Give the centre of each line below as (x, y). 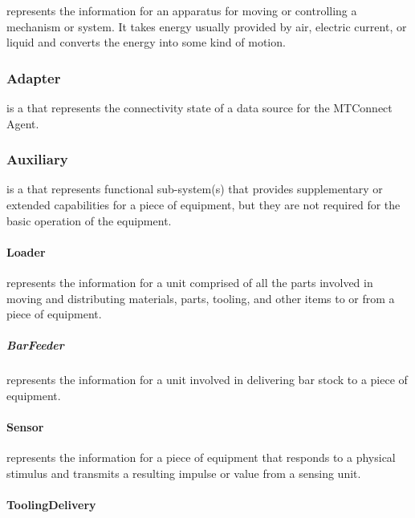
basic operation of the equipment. (89, 220)
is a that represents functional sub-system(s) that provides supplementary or (195, 189)
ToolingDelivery (51, 505)
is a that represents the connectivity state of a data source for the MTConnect (199, 107)
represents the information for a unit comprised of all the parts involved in (190, 282)
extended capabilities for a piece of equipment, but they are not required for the (203, 204)
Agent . (23, 123)
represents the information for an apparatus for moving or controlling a (182, 10)
